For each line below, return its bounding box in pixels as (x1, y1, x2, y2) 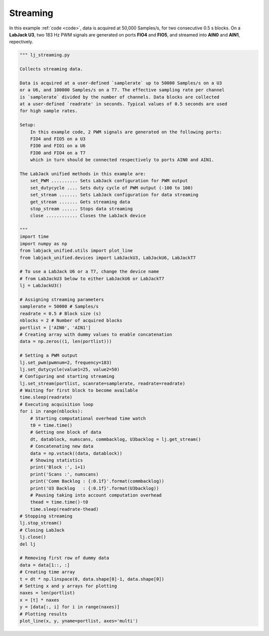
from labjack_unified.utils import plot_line (19, 248, 133, 254)
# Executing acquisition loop (19, 401, 94, 407)
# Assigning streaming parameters (19, 297, 104, 302)
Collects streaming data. (19, 66, 83, 72)
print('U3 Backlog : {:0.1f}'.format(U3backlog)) (30, 485, 159, 491)
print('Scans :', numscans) (30, 471, 99, 477)
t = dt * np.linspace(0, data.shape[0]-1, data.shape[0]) (19, 576, 164, 582)
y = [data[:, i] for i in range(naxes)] (19, 604, 120, 610)
